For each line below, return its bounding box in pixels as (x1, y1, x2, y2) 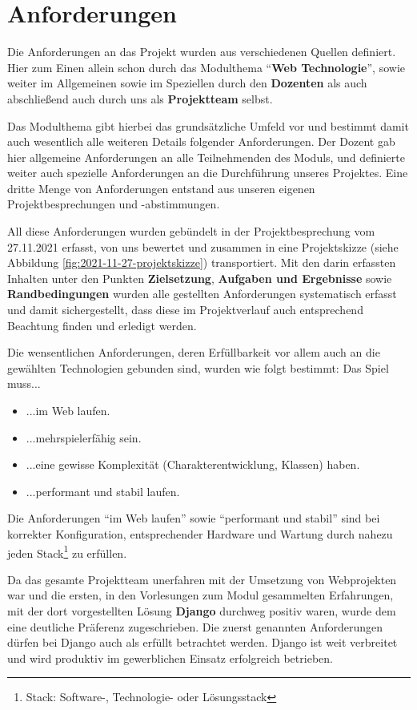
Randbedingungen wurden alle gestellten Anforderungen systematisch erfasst (7, 285, 397, 302)
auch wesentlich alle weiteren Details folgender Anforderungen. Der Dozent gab (7, 133, 395, 150)
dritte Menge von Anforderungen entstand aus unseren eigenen (7, 180, 315, 196)
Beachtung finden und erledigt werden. (7, 317, 197, 333)
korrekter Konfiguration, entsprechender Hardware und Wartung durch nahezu (7, 525, 393, 542)
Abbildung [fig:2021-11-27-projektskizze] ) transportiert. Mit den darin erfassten (7, 254, 396, 271)
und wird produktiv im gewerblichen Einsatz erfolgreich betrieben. (7, 649, 333, 666)
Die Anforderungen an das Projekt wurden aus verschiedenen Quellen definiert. (7, 43, 396, 60)
